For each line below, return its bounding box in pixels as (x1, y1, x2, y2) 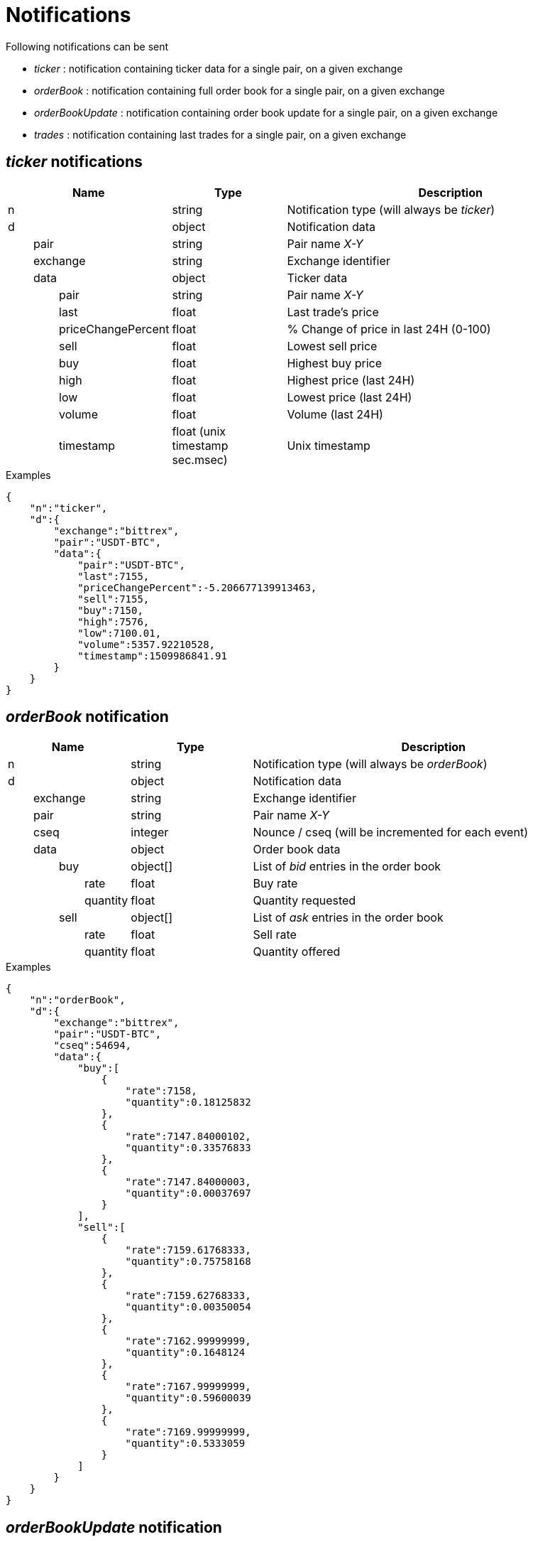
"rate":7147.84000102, (125, 1131, 251, 1143)
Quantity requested (253, 893, 356, 908)
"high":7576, (77, 615, 150, 627)
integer (131, 825, 169, 840)
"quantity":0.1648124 (125, 1347, 246, 1359)
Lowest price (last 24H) (287, 389, 412, 404)
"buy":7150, (77, 604, 143, 616)
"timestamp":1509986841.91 (77, 649, 227, 662)
